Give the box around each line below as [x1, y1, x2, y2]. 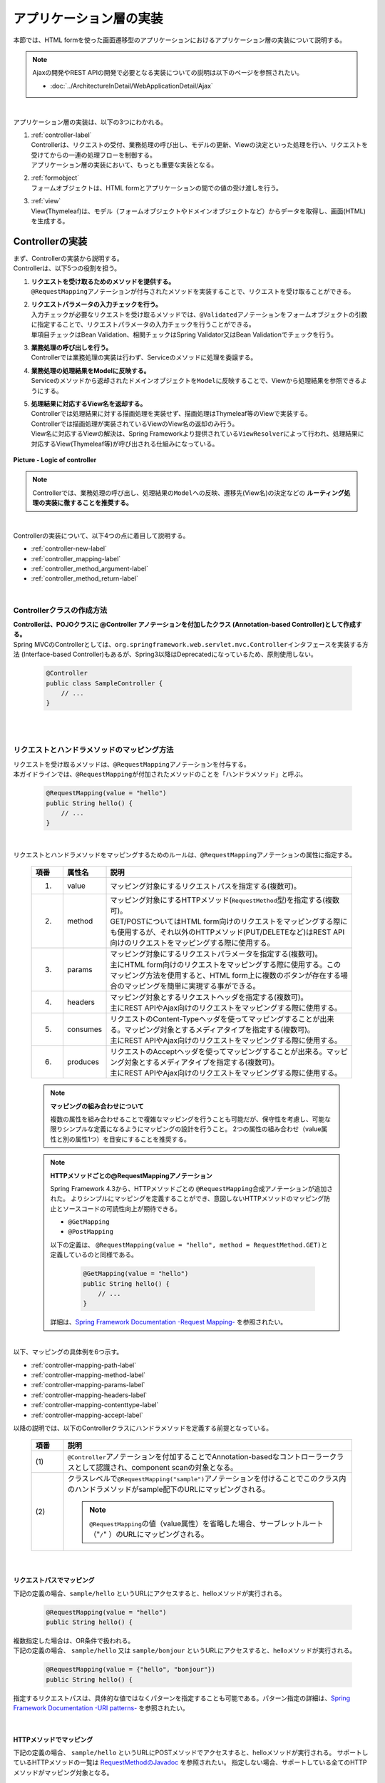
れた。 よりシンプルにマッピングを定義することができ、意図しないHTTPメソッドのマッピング [50, 1195, 324, 1203]
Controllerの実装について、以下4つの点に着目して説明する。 [13, 531, 190, 540]
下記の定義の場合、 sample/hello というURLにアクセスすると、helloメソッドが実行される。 [13, 1589, 286, 1598]
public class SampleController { [46, 679, 163, 688]
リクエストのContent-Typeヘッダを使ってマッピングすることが [110, 1014, 320, 1024]
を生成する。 [31, 217, 69, 225]
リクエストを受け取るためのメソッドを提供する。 [31, 277, 175, 285]
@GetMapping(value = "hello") [83, 1269, 189, 1278]
